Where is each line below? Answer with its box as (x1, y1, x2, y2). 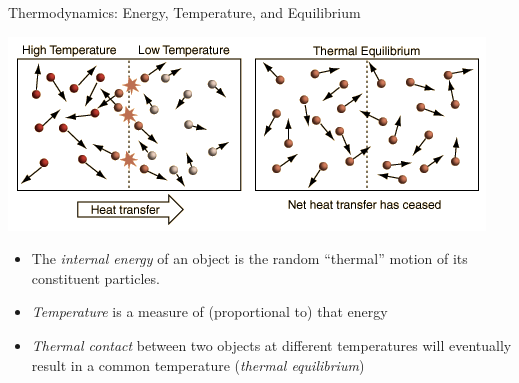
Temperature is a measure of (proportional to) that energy (31, 301, 388, 322)
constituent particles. (31, 267, 160, 288)
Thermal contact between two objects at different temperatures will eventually (31, 334, 512, 355)
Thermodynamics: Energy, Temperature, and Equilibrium (8, 2, 361, 22)
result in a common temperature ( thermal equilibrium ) (31, 354, 365, 375)
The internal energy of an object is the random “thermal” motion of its (31, 248, 468, 269)
